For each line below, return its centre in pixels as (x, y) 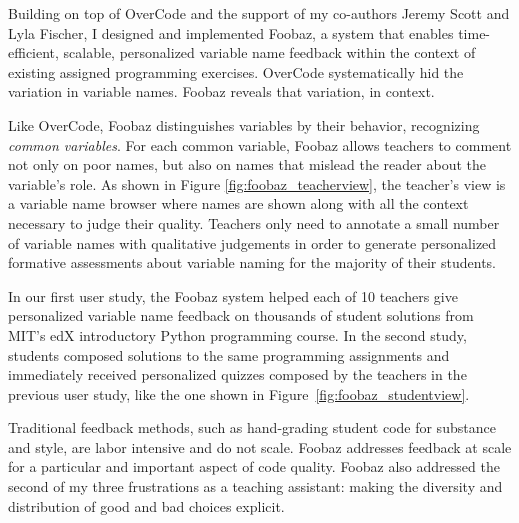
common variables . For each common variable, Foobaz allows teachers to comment (260, 144)
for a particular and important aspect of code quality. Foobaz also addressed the (254, 466)
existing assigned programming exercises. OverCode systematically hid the (236, 71)
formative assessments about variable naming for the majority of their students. (252, 262)
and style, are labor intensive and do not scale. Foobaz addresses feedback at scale (260, 446)
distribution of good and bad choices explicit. (146, 505)
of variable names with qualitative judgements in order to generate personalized (252, 242)
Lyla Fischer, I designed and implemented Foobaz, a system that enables (231, 32)
